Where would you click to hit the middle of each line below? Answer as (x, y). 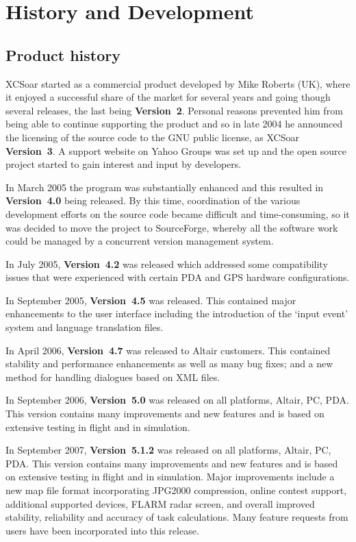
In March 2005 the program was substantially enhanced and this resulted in (165, 187)
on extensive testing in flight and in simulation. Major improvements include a (170, 477)
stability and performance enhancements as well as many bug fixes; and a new (169, 364)
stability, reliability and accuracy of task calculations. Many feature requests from (177, 517)
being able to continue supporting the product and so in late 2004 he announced (174, 124)
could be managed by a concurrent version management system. (140, 241)
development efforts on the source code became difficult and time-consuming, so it (178, 213)
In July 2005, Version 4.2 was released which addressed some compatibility (167, 263)
